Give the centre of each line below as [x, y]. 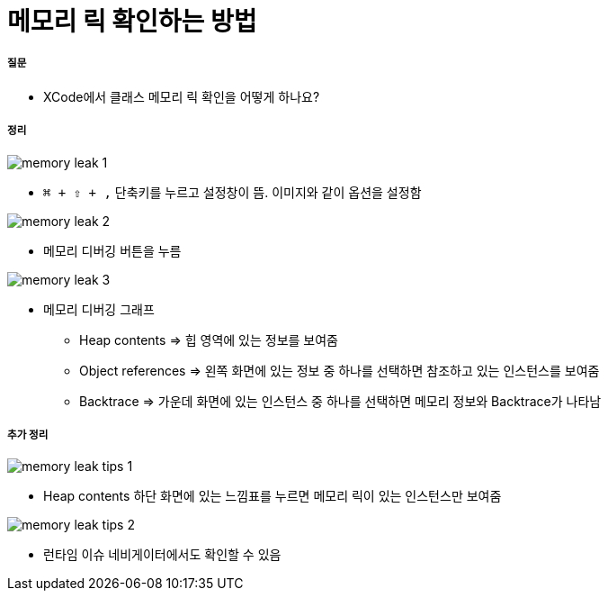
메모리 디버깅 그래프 [99, 309]
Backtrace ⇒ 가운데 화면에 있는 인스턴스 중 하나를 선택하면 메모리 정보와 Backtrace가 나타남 [340, 401]
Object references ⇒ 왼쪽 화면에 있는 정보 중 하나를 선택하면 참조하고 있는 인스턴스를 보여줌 [340, 370]
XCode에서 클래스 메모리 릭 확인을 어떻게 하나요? [182, 96]
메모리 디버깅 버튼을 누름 [112, 250]
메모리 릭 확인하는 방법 [132, 22]
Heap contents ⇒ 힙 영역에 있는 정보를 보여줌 [209, 340]
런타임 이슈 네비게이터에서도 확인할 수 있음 [162, 555]
